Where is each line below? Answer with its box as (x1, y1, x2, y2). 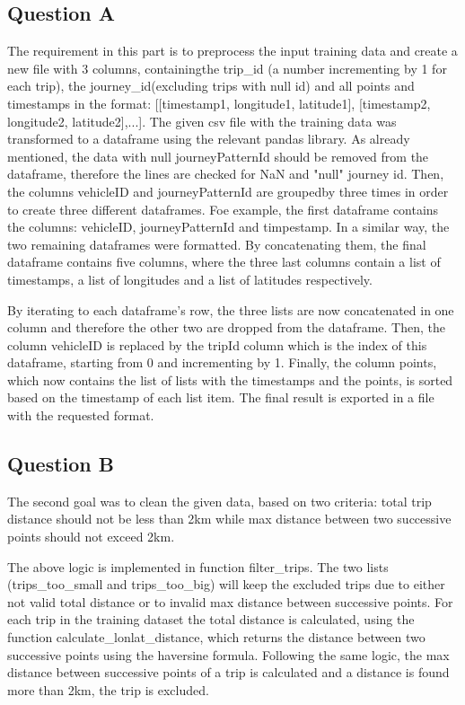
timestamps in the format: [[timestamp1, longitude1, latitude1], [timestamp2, (7, 93, 431, 112)
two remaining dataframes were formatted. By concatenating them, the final (7, 234, 426, 253)
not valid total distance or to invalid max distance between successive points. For (7, 592, 453, 611)
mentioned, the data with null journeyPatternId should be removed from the (7, 146, 429, 165)
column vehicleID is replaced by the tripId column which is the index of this (7, 335, 427, 354)
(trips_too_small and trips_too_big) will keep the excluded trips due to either (7, 575, 445, 594)
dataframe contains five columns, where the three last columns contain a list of (7, 252, 441, 271)
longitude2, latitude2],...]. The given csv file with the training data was (7, 111, 397, 130)
